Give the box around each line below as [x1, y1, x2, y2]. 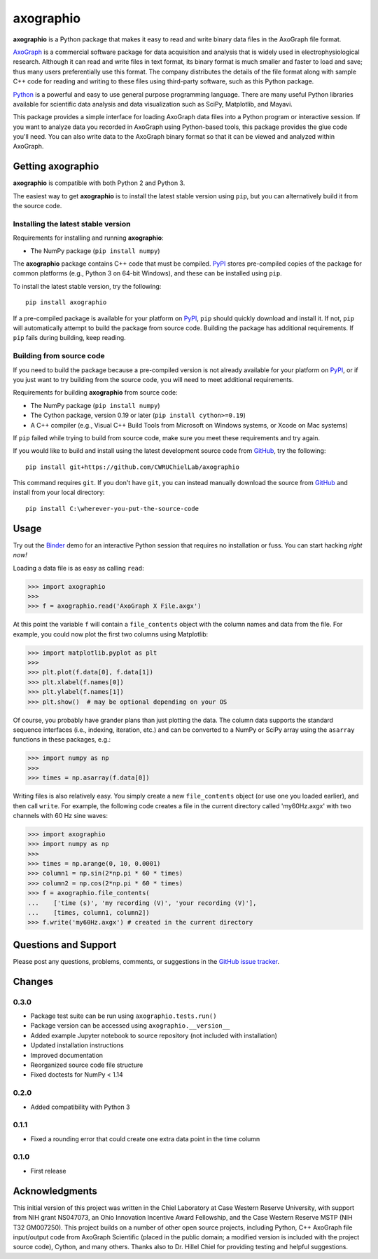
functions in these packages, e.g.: [13, 735, 111, 744]
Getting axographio [13, 161, 99, 172]
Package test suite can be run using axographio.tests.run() [30, 1012, 217, 1020]
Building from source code [13, 351, 105, 361]
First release [30, 1166, 66, 1175]
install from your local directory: [13, 488, 105, 497]
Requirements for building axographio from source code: [13, 388, 178, 397]
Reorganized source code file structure [30, 1061, 143, 1069]
